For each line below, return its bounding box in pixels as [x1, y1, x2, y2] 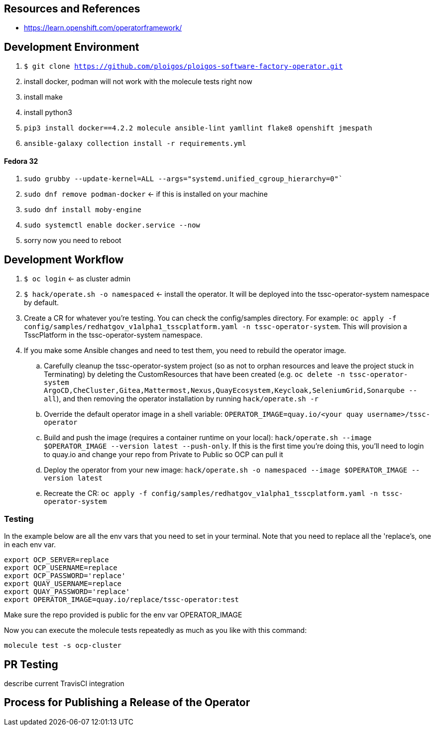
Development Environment [4, 40, 139, 53]
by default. [24, 298, 59, 307]
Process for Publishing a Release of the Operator [4, 696, 250, 709]
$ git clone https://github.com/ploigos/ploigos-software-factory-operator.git [24, 62, 343, 71]
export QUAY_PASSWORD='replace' [4, 588, 130, 596]
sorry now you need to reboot [24, 236, 121, 245]
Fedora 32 [4, 156, 38, 165]
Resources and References [4, 2, 140, 15]
